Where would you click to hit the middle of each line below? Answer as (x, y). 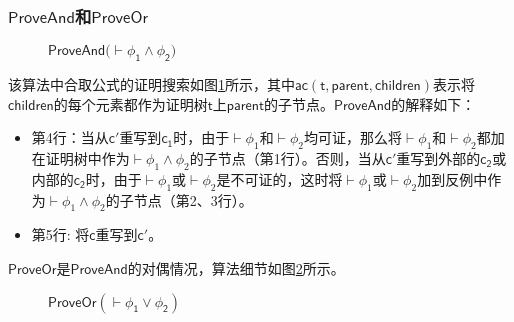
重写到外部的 (438, 158)
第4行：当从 (70, 137)
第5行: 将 (60, 234)
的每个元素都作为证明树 (130, 103)
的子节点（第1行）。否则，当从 (287, 158)
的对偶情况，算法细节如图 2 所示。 (236, 267)
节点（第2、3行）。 (193, 199)
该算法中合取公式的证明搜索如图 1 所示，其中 (151, 84)
